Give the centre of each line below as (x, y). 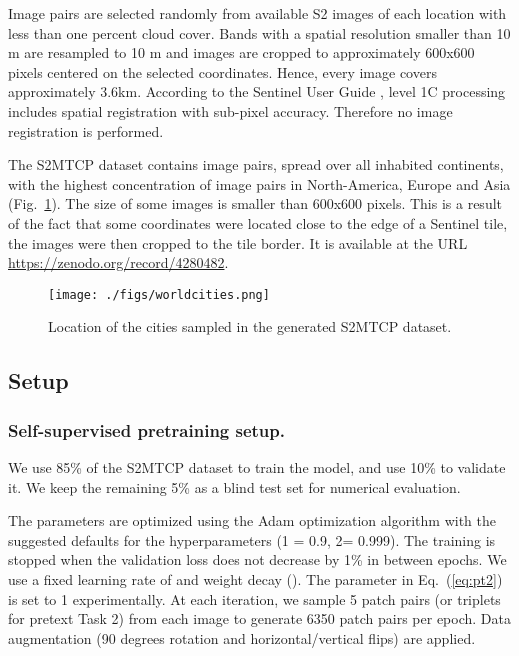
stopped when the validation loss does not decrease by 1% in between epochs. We (257, 559)
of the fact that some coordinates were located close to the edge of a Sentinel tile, (258, 222)
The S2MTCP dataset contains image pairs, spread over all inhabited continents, (256, 164)
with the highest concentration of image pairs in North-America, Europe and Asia (259, 183)
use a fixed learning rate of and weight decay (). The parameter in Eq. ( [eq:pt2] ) (255, 578)
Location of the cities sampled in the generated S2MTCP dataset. (250, 326)
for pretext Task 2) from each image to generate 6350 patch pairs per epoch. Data (260, 618)
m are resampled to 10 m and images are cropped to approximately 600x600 (241, 52)
